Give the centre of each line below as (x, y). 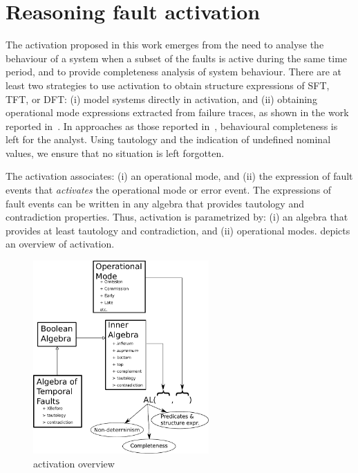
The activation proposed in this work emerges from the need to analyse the (165, 45)
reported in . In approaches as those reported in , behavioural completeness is (172, 126)
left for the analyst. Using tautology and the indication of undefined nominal (168, 139)
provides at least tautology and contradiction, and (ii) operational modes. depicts (178, 230)
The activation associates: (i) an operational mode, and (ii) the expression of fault (179, 176)
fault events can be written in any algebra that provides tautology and (155, 203)
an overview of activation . (60, 244)
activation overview (74, 463)
